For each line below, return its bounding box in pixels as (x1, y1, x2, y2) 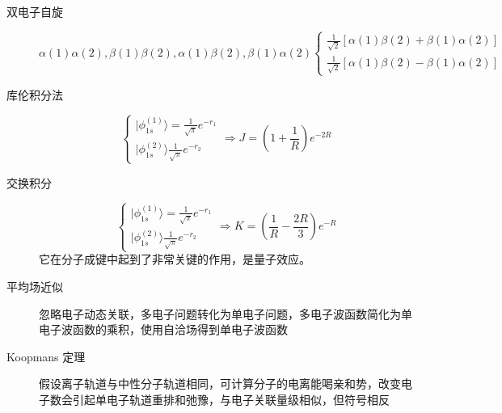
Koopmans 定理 (6, 348, 86, 365)
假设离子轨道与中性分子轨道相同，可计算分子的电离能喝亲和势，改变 (39, 375, 401, 392)
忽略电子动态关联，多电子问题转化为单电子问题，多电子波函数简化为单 (39, 305, 412, 322)
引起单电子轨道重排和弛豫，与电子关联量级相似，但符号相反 (72, 391, 390, 408)
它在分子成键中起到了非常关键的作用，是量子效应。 (39, 251, 310, 268)
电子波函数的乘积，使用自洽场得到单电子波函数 (39, 321, 288, 338)
